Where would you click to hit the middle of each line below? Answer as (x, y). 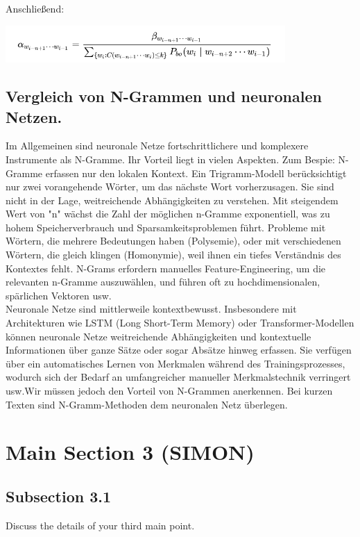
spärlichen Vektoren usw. (59, 295)
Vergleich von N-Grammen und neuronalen (164, 96)
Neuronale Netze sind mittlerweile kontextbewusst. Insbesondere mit (151, 309)
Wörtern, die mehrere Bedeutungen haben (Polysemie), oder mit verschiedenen (173, 241)
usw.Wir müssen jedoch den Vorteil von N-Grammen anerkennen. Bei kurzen (169, 391)
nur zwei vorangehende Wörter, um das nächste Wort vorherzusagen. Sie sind (170, 187)
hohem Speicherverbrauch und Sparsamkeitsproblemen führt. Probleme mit (166, 227)
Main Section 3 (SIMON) (130, 452)
